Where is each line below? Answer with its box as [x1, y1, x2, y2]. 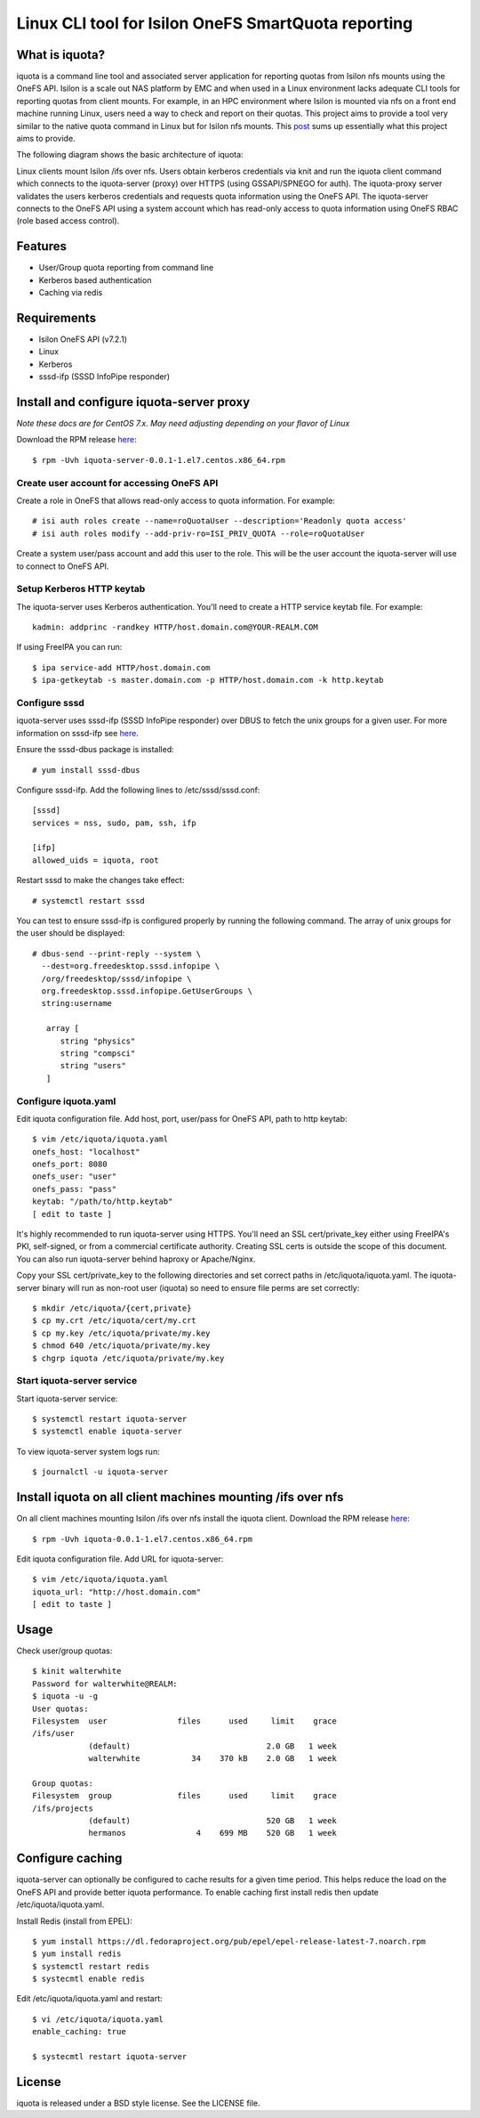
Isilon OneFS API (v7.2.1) [38, 334, 128, 345]
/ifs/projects [32, 1803, 93, 1814]
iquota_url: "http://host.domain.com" [32, 1586, 202, 1597]
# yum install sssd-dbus [32, 765, 140, 775]
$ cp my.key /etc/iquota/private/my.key [32, 1327, 211, 1338]
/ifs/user [32, 1728, 75, 1739]
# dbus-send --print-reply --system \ [32, 948, 202, 959]
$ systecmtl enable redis [32, 1974, 146, 1984]
